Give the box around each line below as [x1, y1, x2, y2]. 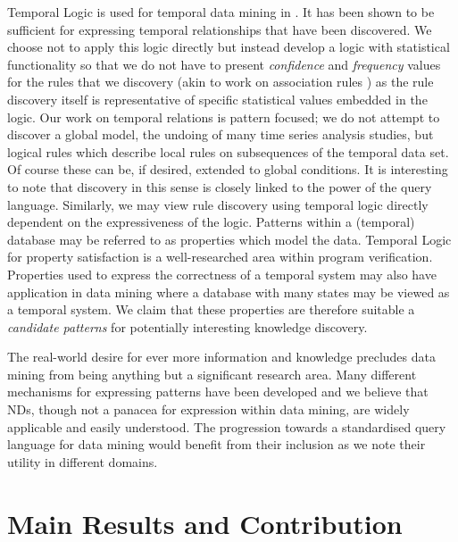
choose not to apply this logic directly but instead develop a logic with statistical [7, 38, 450, 56]
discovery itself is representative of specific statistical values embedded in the [7, 89, 428, 108]
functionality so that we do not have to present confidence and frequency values [7, 54, 441, 73]
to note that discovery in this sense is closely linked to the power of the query [7, 177, 432, 196]
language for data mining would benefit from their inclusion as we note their [7, 435, 426, 454]
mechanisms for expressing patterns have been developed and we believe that [7, 382, 429, 401]
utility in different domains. [7, 452, 158, 471]
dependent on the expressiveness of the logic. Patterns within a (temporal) [7, 213, 415, 231]
